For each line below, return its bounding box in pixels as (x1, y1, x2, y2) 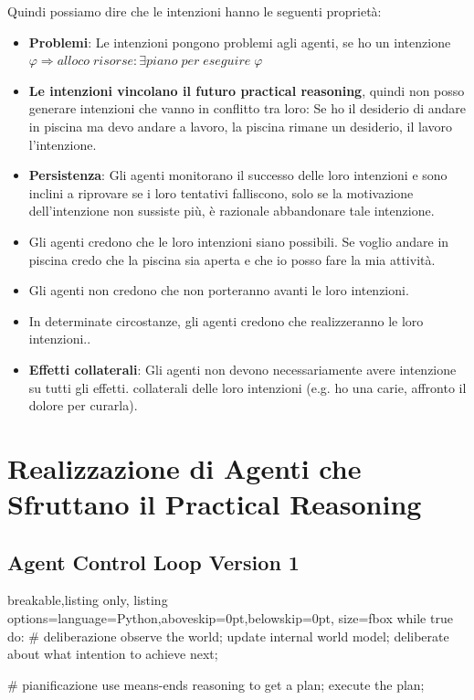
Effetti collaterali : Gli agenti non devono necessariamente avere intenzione (28, 359, 457, 378)
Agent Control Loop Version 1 (7, 547, 300, 576)
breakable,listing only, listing (7, 590, 168, 610)
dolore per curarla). (28, 396, 138, 415)
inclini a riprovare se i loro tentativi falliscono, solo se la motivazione (28, 183, 414, 202)
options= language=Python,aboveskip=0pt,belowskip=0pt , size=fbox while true (7, 609, 453, 628)
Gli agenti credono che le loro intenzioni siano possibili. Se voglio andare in (28, 231, 449, 250)
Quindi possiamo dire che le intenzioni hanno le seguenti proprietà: (7, 2, 382, 20)
